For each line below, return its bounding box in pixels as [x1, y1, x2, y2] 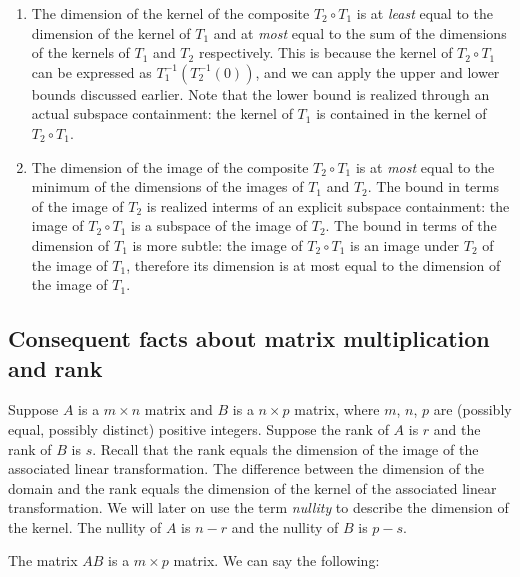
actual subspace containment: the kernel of [31, 103, 293, 124]
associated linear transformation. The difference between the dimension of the [8, 458, 485, 479]
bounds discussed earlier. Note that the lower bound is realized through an [31, 83, 490, 104]
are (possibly [433, 399, 512, 420]
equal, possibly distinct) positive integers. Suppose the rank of [8, 418, 389, 439]
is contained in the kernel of [316, 103, 487, 124]
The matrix [8, 550, 78, 571]
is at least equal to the [356, 3, 493, 23]
